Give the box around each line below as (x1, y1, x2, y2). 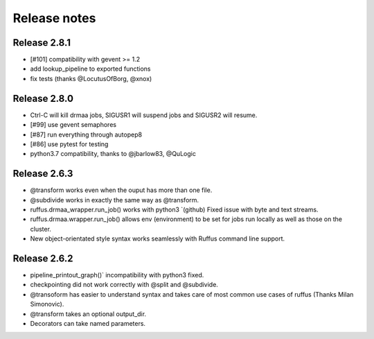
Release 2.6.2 (12, 252, 73, 264)
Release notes (12, 10, 96, 26)
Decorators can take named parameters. (30, 320, 145, 328)
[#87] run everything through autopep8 (30, 130, 142, 139)
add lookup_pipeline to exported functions (30, 64, 151, 73)
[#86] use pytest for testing (30, 139, 109, 148)
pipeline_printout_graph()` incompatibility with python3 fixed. (30, 271, 204, 279)
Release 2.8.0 (12, 92, 74, 104)
